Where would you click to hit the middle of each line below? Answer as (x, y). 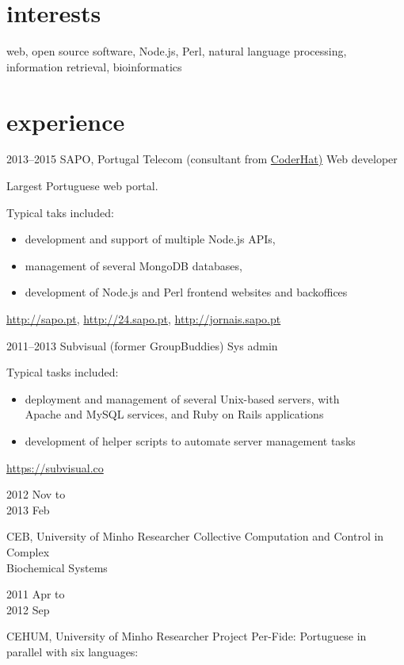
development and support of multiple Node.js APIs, (150, 239)
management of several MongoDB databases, (133, 265)
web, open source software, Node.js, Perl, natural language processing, (177, 51)
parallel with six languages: (72, 651)
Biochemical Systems (57, 567)
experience (66, 121)
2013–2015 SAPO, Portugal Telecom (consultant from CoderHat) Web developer (202, 159)
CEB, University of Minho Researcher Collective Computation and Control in (195, 536)
